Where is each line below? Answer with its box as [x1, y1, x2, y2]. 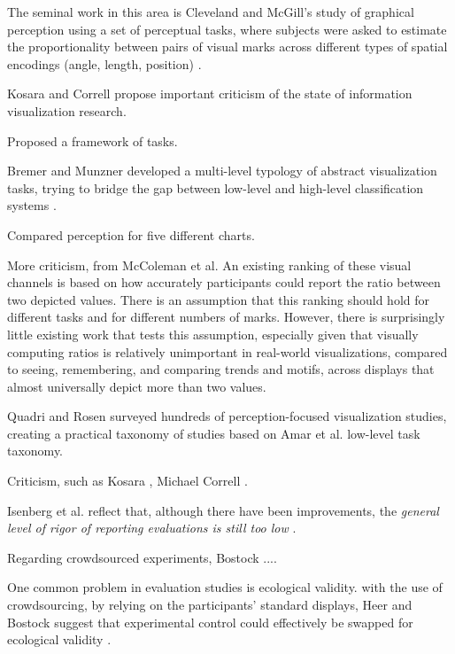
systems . [7, 196, 57, 214]
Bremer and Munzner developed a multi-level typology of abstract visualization [7, 161, 437, 180]
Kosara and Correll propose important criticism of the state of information [7, 84, 413, 103]
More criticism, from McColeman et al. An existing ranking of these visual [7, 255, 412, 274]
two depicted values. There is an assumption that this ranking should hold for [7, 290, 429, 308]
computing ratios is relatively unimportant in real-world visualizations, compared [7, 342, 448, 361]
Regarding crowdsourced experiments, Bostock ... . [7, 548, 277, 566]
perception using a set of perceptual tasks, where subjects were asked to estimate [7, 19, 447, 38]
